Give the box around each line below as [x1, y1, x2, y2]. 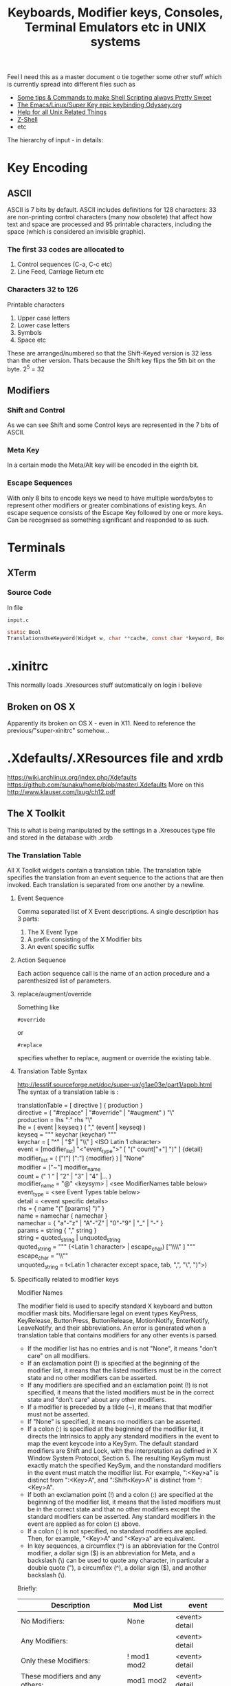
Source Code [7, 588, 52, 598]
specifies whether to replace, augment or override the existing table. [16, 1054, 212, 1062]
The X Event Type [27, 928, 78, 937]
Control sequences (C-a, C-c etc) [16, 260, 113, 269]
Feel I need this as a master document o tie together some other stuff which [7, 73, 222, 81]
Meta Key [7, 446, 40, 455]
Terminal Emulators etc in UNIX [24, 19, 207, 35]
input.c [7, 617, 30, 624]
